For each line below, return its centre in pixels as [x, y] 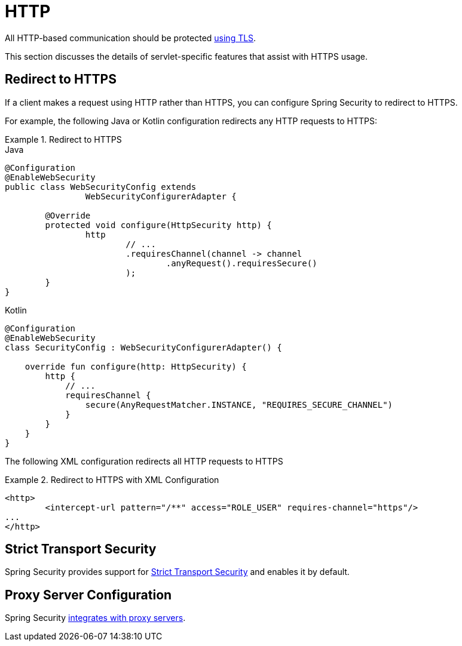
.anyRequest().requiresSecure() [241, 263]
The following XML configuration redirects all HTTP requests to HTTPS [144, 461]
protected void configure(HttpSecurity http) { [158, 225]
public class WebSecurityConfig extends [101, 187]
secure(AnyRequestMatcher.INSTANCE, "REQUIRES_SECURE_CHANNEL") [239, 404]
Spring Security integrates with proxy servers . [95, 618]
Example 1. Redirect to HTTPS [63, 139]
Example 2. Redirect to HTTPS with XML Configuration [112, 479]
